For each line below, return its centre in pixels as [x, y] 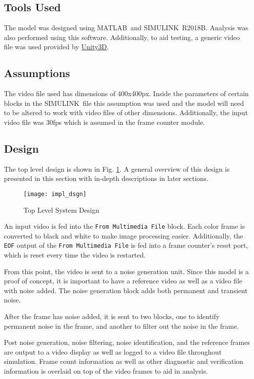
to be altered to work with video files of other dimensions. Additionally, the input [126, 112]
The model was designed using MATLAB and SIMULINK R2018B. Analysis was [126, 28]
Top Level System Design [61, 209]
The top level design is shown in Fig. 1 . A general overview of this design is [117, 169]
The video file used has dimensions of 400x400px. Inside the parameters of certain [127, 93]
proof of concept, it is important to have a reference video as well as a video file [123, 281]
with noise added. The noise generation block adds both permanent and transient [126, 290]
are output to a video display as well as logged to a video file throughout [113, 351]
